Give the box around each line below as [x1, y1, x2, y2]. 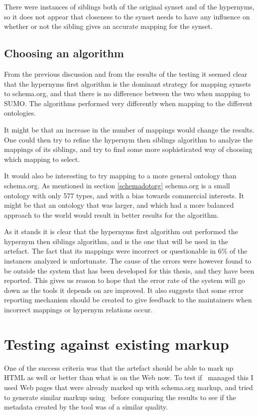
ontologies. [4, 108, 36, 118]
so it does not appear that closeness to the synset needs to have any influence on [4, 11, 250, 21]
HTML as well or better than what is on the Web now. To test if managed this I [4, 372, 254, 383]
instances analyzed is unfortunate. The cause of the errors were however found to [4, 256, 252, 266]
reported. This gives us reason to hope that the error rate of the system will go [4, 275, 245, 285]
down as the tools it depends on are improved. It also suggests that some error [4, 284, 244, 295]
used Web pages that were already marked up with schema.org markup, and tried [4, 382, 253, 392]
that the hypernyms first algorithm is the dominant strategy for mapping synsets [4, 78, 251, 89]
